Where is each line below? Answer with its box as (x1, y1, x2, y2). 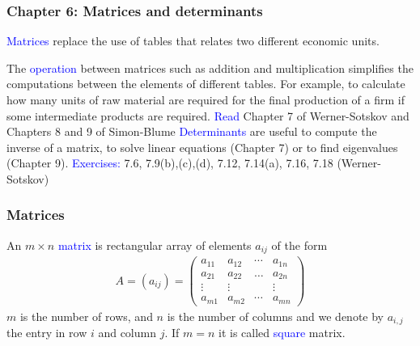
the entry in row (6, 324, 87, 341)
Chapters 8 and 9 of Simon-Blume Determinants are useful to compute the (6, 123, 377, 140)
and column (98, 324, 156, 341)
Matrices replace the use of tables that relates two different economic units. (6, 32, 380, 49)
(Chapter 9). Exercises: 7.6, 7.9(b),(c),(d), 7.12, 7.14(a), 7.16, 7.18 (6, 154, 333, 171)
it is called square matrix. (218, 324, 346, 341)
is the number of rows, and (19, 307, 153, 324)
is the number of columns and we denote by (167, 307, 384, 324)
